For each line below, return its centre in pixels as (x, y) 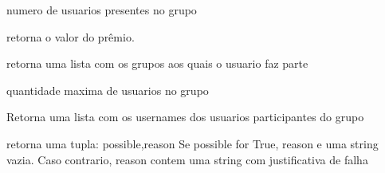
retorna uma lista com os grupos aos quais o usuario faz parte (157, 63)
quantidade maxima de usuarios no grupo (108, 90)
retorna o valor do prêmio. (71, 36)
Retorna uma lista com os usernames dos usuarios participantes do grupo (185, 117)
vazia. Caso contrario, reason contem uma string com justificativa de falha (187, 159)
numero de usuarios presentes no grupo (102, 10)
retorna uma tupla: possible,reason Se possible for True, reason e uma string (192, 143)
